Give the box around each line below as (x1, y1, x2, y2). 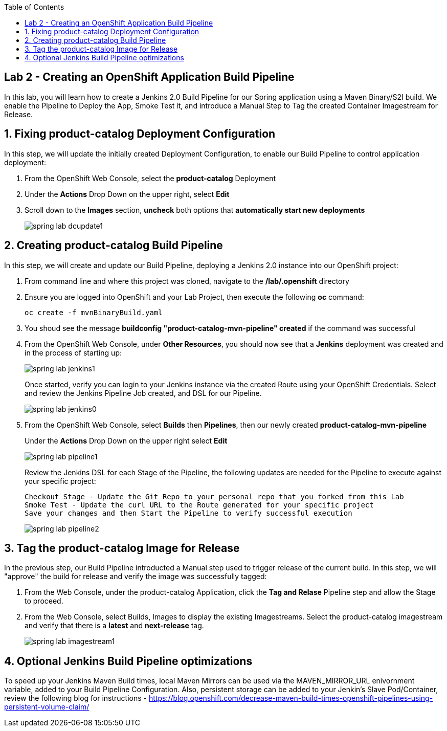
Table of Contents (4, 3, 64, 11)
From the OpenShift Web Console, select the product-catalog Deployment (25, 173, 276, 183)
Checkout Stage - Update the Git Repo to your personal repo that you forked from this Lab (25, 492, 404, 501)
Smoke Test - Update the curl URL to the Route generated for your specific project (25, 500, 374, 509)
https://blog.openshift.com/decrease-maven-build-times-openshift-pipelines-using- (148, 694, 433, 703)
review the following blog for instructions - (4, 694, 147, 703)
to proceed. (25, 596, 63, 606)
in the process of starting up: (25, 348, 122, 357)
